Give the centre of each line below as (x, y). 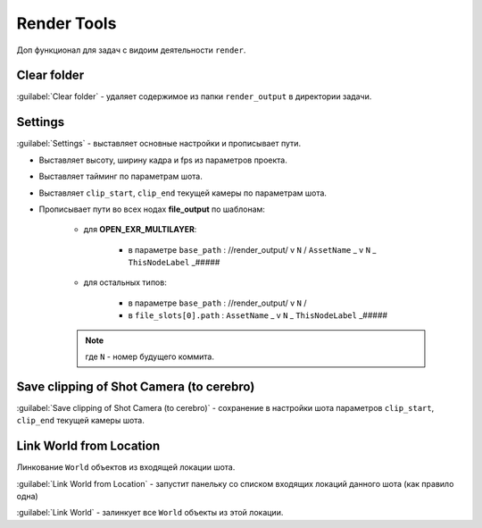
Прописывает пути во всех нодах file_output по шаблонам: (152, 209)
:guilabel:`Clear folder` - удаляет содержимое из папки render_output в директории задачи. (194, 96)
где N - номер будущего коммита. (150, 356)
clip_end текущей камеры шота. (80, 421)
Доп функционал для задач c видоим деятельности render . (131, 50)
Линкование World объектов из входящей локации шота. (126, 467)
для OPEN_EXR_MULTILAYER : (140, 230)
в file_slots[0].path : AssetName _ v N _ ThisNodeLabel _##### (258, 315)
